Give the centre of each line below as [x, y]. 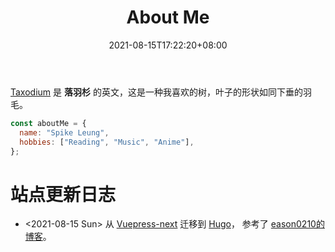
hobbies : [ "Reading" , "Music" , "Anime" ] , [107, 142]
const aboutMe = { [48, 123]
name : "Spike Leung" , [64, 132]
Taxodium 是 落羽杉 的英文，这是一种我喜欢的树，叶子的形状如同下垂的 [156, 92]
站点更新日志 [63, 194]
